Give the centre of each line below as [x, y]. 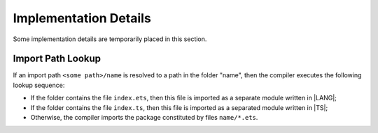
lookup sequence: [39, 85]
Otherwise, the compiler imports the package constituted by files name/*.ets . [144, 118]
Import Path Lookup [57, 59]
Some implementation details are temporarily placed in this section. [110, 39]
